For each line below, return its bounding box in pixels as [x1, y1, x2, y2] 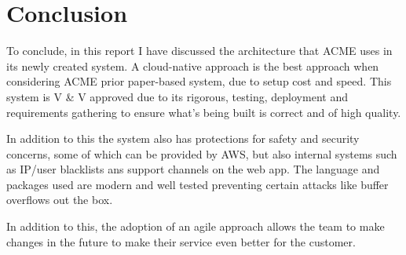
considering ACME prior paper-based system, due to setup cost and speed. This [6, 73, 392, 89]
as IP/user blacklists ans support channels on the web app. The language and [6, 161, 380, 177]
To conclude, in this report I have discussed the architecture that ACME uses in [6, 42, 393, 59]
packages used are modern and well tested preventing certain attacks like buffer [6, 176, 389, 192]
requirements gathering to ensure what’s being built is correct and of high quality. [6, 104, 401, 120]
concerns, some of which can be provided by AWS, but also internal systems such [6, 145, 397, 162]
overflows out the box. [6, 191, 113, 208]
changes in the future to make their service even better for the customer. [6, 233, 356, 250]
